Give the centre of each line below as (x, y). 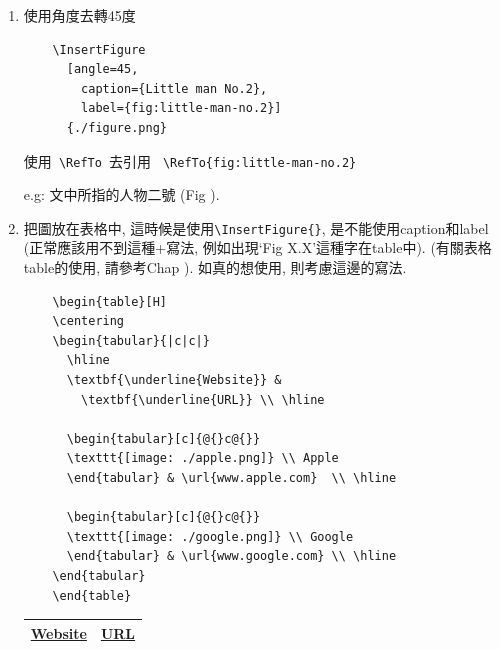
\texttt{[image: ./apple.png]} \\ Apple (202, 458)
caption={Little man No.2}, (174, 88)
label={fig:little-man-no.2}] (181, 108)
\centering (88, 321)
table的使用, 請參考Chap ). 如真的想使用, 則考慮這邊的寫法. (215, 267)
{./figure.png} (116, 127)
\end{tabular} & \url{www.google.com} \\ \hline (231, 556)
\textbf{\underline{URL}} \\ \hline (203, 399)
